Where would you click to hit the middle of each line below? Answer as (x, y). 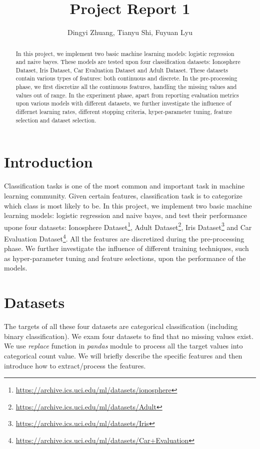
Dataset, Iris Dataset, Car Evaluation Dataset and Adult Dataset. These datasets (122, 70)
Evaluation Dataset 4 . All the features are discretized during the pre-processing (124, 237)
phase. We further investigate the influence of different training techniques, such (126, 248)
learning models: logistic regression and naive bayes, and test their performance (126, 215)
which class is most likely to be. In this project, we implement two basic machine (128, 205)
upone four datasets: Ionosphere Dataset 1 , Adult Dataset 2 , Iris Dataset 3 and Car (128, 226)
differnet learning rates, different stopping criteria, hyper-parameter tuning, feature (124, 112)
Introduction (48, 162)
